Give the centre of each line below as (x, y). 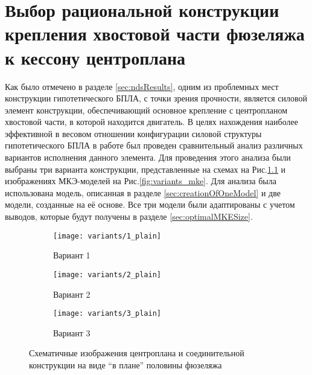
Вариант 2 (72, 294)
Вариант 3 (72, 332)
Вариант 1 (72, 255)
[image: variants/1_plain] (107, 236)
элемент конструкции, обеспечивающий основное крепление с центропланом (146, 110)
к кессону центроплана (95, 57)
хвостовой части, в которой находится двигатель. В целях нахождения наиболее (151, 122)
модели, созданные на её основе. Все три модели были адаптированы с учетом (150, 204)
